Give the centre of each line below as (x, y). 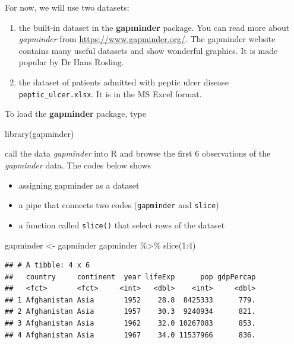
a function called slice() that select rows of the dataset (122, 224)
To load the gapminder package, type (75, 114)
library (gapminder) (39, 133)
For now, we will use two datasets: (67, 7)
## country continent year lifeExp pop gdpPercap (130, 277)
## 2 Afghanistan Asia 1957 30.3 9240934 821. (130, 312)
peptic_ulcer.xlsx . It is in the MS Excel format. (110, 93)
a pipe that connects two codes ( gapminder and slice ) (119, 205)
